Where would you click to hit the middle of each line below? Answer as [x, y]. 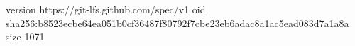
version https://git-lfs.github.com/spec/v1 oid [106, 9]
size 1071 [25, 37]
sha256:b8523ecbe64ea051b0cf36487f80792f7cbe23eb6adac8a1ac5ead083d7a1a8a [177, 23]
